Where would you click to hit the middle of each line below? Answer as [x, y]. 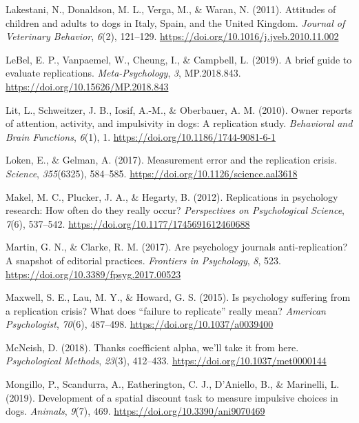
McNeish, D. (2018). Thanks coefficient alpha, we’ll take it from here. [152, 347]
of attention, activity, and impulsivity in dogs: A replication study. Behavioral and [179, 123]
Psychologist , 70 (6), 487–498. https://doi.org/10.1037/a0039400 [140, 324]
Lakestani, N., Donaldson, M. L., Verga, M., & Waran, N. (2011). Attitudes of [171, 9]
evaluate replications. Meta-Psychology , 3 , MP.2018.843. [123, 73]
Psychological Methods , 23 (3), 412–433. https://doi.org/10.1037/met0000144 [166, 361]
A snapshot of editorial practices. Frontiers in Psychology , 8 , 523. [143, 260]
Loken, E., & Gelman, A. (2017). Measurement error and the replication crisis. [172, 160]
